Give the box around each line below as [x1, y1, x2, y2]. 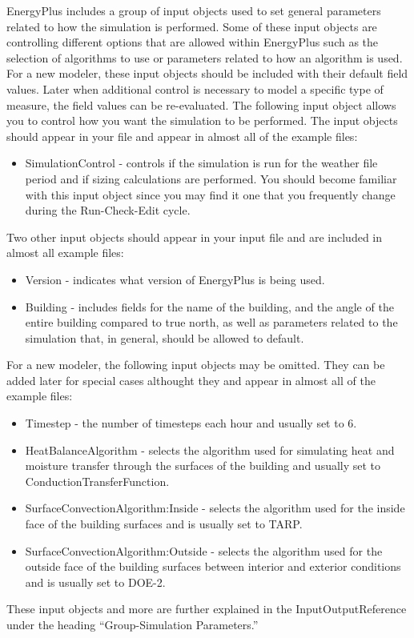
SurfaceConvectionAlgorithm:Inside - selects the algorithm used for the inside [25, 500, 405, 516]
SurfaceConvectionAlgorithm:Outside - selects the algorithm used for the [25, 542, 383, 559]
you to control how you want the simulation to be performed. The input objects [6, 112, 398, 129]
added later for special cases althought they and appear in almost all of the [6, 371, 376, 388]
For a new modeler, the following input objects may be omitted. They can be [6, 356, 385, 373]
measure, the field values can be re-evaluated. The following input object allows [6, 96, 396, 113]
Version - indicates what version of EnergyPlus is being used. [25, 271, 325, 287]
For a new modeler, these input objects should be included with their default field [6, 65, 408, 82]
